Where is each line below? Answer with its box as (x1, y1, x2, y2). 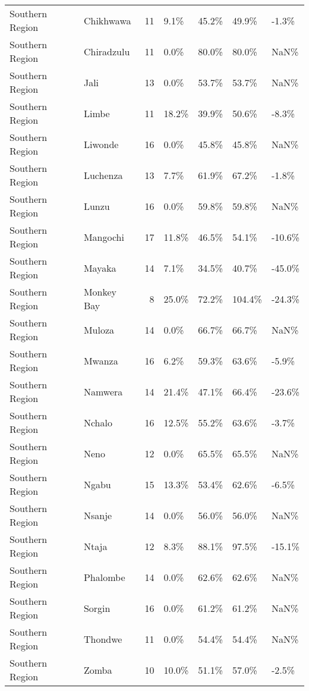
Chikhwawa (83, 13, 131, 27)
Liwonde (83, 137, 119, 151)
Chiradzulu (83, 44, 130, 58)
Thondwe (83, 632, 122, 646)
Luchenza (83, 168, 123, 182)
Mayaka (83, 260, 116, 275)
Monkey (83, 285, 117, 299)
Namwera (83, 384, 123, 398)
